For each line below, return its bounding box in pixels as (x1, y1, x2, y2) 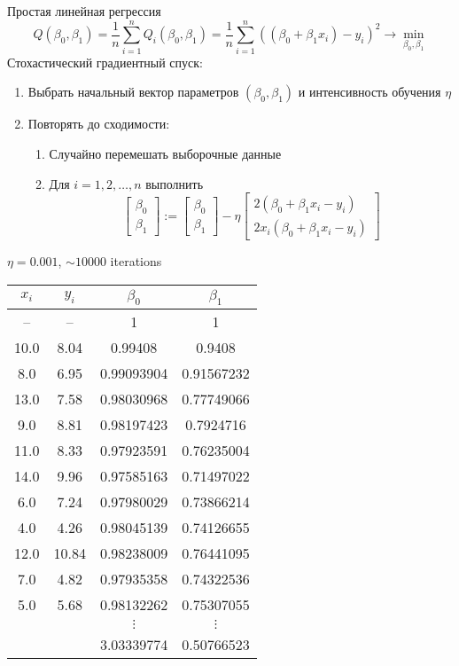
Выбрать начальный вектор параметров (27, 82, 239, 101)
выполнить (145, 174, 204, 192)
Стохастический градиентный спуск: (7, 52, 203, 71)
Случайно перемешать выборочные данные (49, 144, 282, 162)
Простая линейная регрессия (7, 2, 161, 20)
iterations (110, 252, 162, 270)
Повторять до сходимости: (27, 114, 170, 133)
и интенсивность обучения (298, 82, 441, 101)
